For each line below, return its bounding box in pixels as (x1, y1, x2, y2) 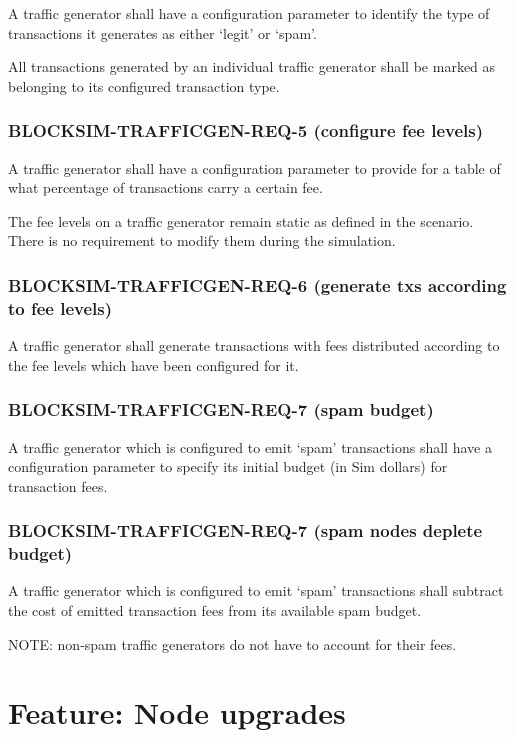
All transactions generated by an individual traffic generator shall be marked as (8, 56, 496, 77)
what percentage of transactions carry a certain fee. (8, 177, 323, 198)
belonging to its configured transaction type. (8, 75, 280, 96)
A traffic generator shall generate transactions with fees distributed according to (8, 335, 500, 356)
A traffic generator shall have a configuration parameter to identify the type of (8, 3, 490, 23)
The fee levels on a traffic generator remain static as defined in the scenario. (8, 210, 474, 231)
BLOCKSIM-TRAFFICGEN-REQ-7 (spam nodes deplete (8, 518, 483, 543)
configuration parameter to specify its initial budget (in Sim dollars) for (8, 456, 448, 477)
